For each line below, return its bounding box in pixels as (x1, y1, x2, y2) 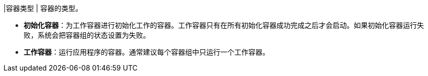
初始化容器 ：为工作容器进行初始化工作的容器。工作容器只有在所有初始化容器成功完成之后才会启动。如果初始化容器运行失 (24, 21, 424, 29)
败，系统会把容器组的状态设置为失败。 (24, 31, 150, 39)
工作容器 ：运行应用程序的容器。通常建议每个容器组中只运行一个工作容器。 (24, 48, 269, 56)
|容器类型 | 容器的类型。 (4, 4, 83, 12)
